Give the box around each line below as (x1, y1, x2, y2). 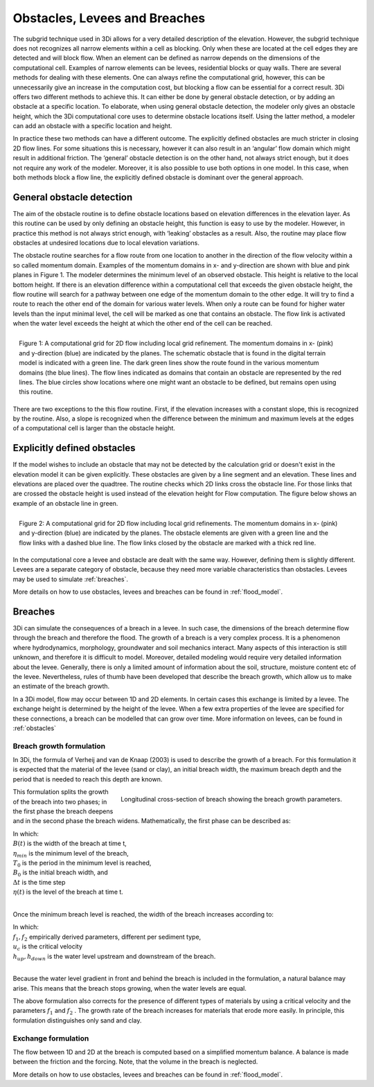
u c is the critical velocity (12, 942, 83, 952)
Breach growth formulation (12, 741, 106, 751)
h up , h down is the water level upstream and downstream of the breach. (12, 952, 216, 962)
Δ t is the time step (12, 878, 66, 886)
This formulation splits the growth (12, 788, 109, 796)
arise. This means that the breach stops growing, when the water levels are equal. (12, 984, 247, 992)
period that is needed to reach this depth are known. (12, 775, 163, 783)
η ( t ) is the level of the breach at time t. (12, 887, 124, 896)
